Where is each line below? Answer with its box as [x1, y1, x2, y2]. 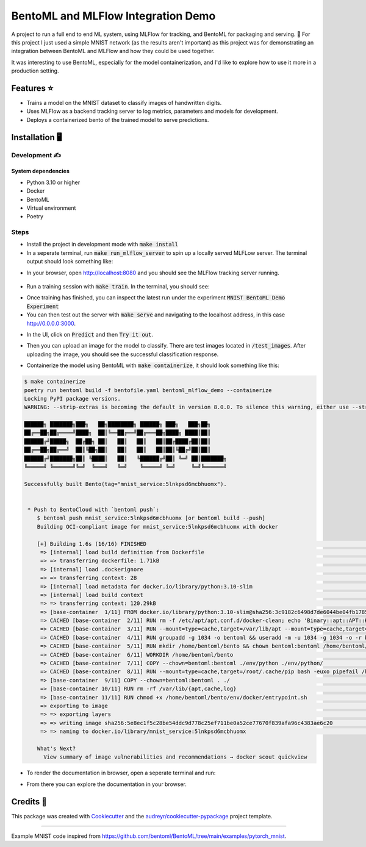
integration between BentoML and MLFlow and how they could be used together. [11, 48, 215, 55]
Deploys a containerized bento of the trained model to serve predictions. [26, 116, 209, 123]
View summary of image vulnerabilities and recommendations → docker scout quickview [43, 754, 307, 760]
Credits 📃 [11, 796, 48, 807]
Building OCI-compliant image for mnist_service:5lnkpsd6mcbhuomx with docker [37, 523, 279, 530]
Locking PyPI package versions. [24, 395, 121, 402]
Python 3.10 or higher [26, 179, 81, 186]
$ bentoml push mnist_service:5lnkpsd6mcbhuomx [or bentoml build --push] [37, 515, 265, 521]
